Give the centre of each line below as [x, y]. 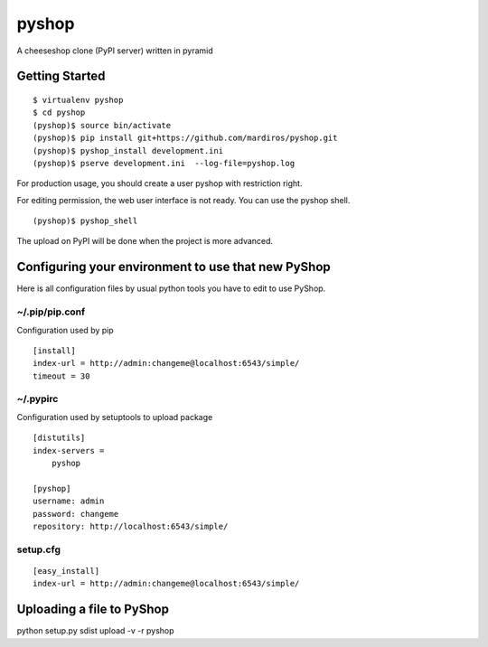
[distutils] [59, 438]
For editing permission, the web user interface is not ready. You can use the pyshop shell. [183, 200]
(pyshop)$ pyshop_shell [85, 221]
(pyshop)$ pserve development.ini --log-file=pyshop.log [164, 163]
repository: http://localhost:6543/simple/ [131, 526]
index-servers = [69, 450]
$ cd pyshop [59, 113]
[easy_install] [66, 571]
